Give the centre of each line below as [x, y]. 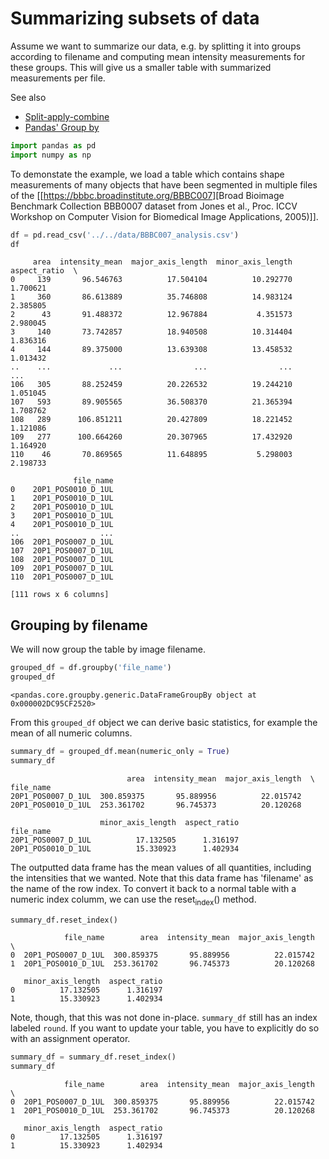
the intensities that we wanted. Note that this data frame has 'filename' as [162, 878]
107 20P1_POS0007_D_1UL [62, 551]
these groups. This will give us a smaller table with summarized [141, 67]
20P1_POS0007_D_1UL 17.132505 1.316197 [125, 840]
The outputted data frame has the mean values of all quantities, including [161, 867]
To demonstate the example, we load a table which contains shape [147, 174]
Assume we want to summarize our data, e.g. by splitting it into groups [156, 46]
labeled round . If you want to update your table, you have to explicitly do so [165, 1028]
